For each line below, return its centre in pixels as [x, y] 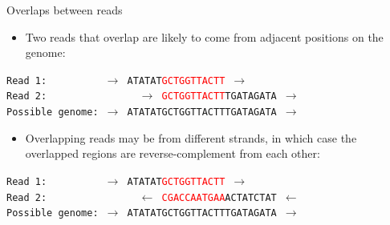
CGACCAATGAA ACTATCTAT [219, 197]
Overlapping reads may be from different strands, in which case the [191, 137]
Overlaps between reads [65, 10]
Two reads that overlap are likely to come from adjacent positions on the [204, 36]
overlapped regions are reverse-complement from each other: [173, 153]
